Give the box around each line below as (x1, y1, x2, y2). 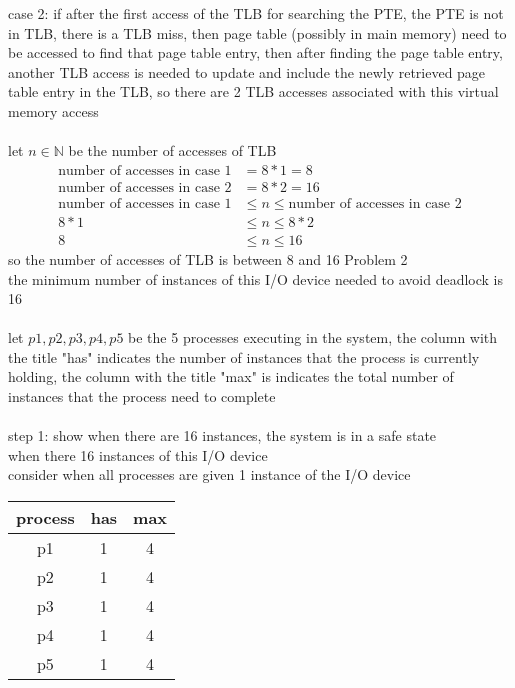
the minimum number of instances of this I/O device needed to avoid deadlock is (8, 268, 503, 289)
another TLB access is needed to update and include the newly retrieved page (8, 61, 486, 82)
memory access (8, 100, 99, 121)
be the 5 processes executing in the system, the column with (128, 327, 498, 348)
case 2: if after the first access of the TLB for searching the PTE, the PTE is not (8, 3, 504, 23)
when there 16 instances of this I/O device (8, 444, 268, 465)
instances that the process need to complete (8, 386, 276, 407)
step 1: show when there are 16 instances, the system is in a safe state (8, 425, 437, 446)
